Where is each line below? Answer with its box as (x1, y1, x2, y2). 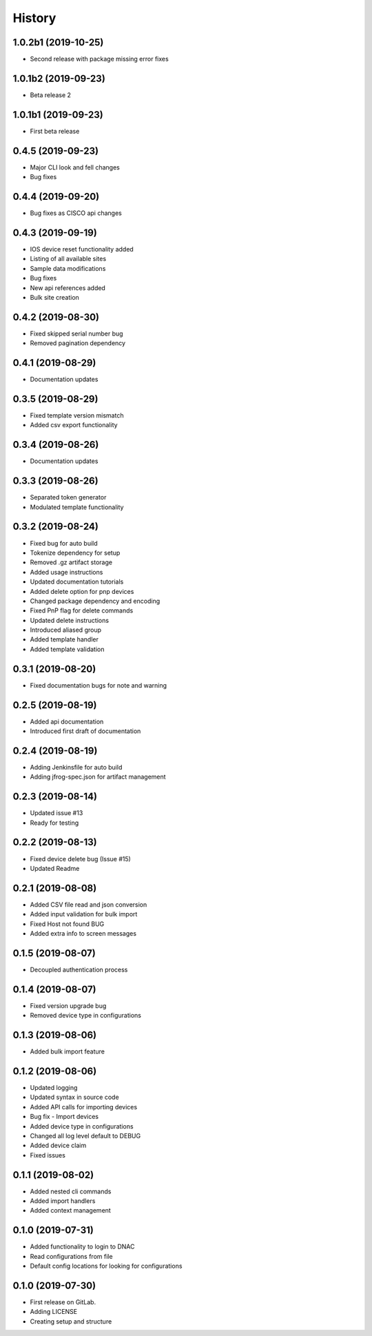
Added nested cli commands (30, 1187, 112, 1195)
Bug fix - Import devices (30, 1113, 99, 1121)
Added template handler (30, 635, 99, 644)
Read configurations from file (30, 1252, 113, 1260)
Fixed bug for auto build (30, 539, 98, 547)
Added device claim (30, 1141, 87, 1150)
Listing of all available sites (30, 255, 107, 263)
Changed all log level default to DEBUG (30, 1131, 141, 1140)
